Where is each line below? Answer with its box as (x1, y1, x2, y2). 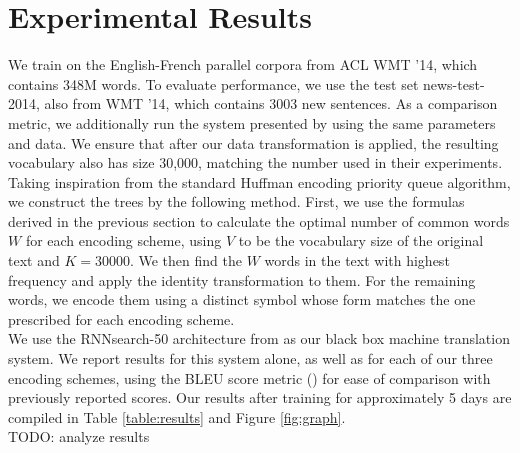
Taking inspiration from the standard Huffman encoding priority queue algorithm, (8, 171, 511, 192)
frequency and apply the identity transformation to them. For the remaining (8, 269, 476, 290)
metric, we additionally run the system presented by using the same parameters (8, 112, 496, 133)
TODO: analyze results (8, 426, 150, 447)
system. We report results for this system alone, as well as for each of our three (8, 348, 493, 369)
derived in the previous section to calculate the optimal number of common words (8, 210, 510, 231)
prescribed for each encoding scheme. (8, 308, 235, 329)
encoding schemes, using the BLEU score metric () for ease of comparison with (8, 367, 491, 388)
